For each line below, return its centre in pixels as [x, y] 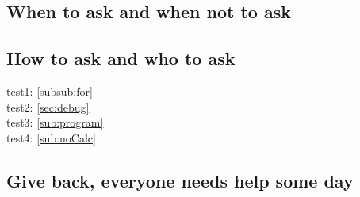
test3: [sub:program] [55, 122]
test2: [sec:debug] [48, 106]
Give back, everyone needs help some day [180, 180]
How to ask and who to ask [121, 58]
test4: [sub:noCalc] [51, 137]
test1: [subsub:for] [50, 91]
